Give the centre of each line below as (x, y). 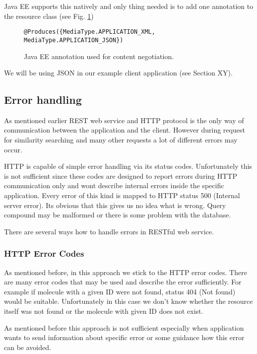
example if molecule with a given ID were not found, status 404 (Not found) (120, 291)
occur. (13, 149)
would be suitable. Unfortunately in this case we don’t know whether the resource (128, 301)
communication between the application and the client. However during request (125, 130)
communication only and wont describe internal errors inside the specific (114, 185)
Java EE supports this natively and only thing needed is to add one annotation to (129, 6)
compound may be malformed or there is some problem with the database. (118, 215)
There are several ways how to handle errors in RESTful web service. (109, 231)
